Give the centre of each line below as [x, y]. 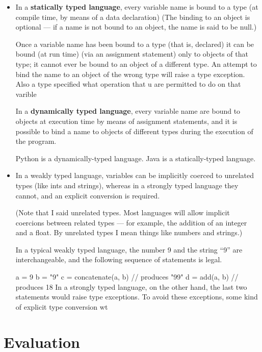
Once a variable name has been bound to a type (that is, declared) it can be [135, 44]
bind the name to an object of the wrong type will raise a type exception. [130, 74]
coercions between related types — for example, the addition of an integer [131, 222]
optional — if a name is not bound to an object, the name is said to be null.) [136, 27]
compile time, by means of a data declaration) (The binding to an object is [133, 17]
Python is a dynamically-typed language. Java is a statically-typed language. [136, 158]
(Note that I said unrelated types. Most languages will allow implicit [123, 212]
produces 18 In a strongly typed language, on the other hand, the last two [131, 286]
